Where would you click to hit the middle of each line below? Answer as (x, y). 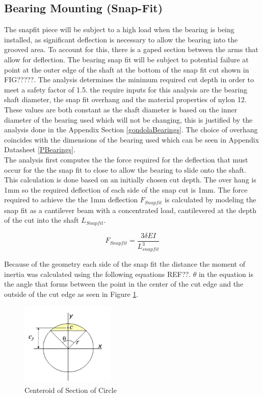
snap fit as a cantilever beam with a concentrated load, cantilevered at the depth (130, 210)
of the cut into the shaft (42, 220)
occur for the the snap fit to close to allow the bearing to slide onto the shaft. (125, 169)
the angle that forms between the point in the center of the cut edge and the (124, 284)
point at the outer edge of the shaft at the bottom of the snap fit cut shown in (127, 69)
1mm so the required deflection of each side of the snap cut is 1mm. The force (126, 189)
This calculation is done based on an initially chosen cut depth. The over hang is (130, 180)
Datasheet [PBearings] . (40, 149)
